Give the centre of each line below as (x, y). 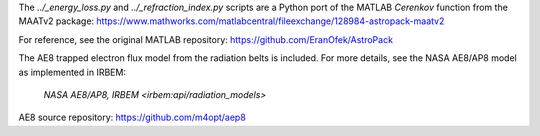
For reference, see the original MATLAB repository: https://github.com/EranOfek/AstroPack (206, 39)
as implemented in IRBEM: (72, 72)
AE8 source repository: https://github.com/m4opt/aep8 (132, 117)
